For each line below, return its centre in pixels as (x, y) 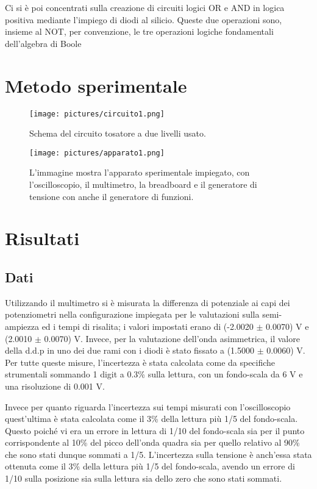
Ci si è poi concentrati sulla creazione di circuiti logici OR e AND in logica (145, 7)
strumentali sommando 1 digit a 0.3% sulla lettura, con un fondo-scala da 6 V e (154, 374)
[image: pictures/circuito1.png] (97, 114)
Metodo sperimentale (96, 85)
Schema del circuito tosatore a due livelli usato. (118, 133)
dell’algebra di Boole (43, 43)
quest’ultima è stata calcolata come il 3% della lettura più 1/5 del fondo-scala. (151, 419)
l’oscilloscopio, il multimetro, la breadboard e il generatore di (143, 184)
